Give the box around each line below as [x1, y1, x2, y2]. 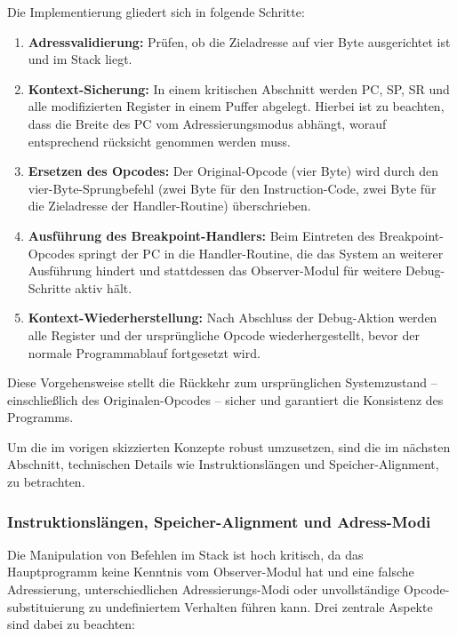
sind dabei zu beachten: [7, 615, 135, 633]
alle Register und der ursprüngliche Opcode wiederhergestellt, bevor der [28, 325, 420, 344]
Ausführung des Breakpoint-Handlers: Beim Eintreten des [28, 226, 375, 244]
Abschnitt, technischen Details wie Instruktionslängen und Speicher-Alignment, [7, 455, 439, 473]
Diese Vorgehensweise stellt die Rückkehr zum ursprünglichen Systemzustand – [7, 373, 437, 392]
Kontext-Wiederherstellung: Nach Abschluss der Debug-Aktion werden [28, 308, 437, 327]
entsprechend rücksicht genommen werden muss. [28, 131, 291, 150]
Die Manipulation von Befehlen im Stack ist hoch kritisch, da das [7, 545, 364, 563]
